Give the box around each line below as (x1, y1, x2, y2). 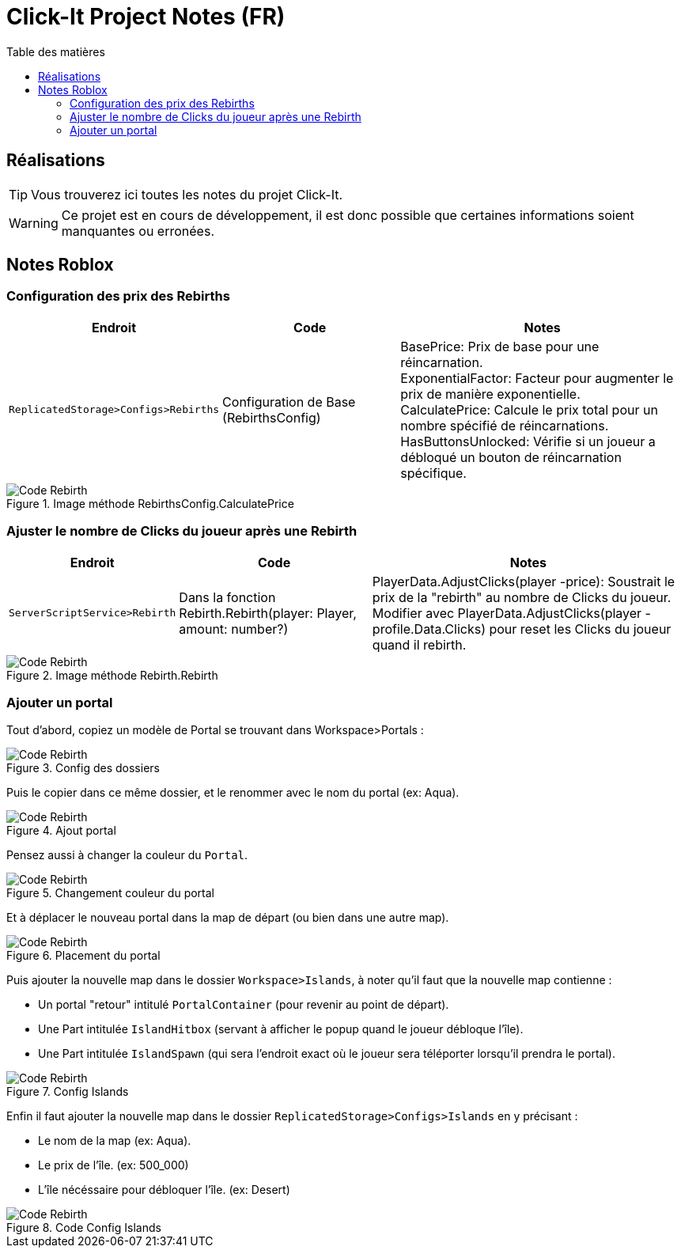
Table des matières (6, 44, 105, 59)
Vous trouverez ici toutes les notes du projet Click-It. (31, 186, 343, 203)
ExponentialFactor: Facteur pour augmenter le (400, 369, 674, 386)
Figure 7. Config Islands (6, 1085, 129, 1099)
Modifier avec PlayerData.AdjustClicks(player (372, 604, 642, 621)
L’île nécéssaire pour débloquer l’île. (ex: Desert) (38, 1183, 290, 1197)
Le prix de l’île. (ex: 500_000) (38, 1158, 189, 1173)
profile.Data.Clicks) (372, 620, 486, 637)
